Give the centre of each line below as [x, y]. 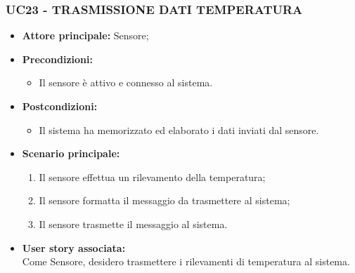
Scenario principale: [71, 153]
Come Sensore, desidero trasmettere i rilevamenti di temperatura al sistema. [186, 261]
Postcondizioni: [60, 106]
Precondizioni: [57, 59]
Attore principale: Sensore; [85, 35]
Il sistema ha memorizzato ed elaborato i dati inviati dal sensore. [179, 129]
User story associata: [74, 247]
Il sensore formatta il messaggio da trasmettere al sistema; [164, 200]
